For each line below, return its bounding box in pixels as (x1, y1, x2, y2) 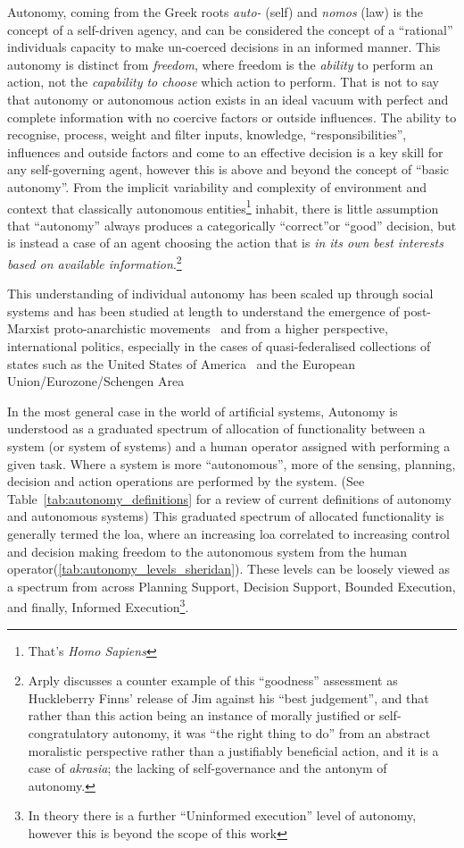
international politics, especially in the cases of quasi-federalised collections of (7, 337, 431, 355)
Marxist (7, 319, 50, 338)
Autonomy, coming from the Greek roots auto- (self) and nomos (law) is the (7, 3, 424, 21)
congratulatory (28, 723, 109, 742)
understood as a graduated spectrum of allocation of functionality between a (7, 419, 426, 438)
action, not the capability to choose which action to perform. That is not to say (7, 72, 439, 91)
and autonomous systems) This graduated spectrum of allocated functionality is (7, 507, 444, 525)
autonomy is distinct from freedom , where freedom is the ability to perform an (7, 55, 434, 73)
